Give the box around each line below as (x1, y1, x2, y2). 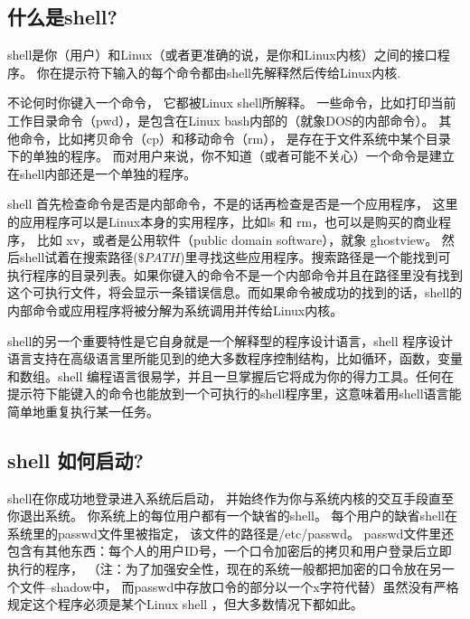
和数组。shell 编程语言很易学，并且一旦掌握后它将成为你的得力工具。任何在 (7, 366, 454, 385)
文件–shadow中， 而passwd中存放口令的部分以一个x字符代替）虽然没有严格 (19, 577, 459, 596)
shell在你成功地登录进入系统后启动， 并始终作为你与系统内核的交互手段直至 (7, 488, 454, 507)
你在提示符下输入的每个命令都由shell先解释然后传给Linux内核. (36, 62, 401, 81)
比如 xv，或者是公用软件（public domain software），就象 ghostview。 (36, 230, 438, 249)
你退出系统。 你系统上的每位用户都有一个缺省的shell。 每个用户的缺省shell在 (7, 506, 457, 525)
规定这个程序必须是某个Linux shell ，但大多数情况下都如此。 (7, 595, 363, 614)
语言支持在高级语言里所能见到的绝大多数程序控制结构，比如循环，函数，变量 (7, 349, 463, 368)
